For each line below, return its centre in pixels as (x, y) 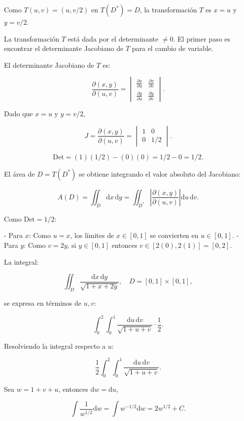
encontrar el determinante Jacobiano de (64, 48)
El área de (19, 173)
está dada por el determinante (113, 38)
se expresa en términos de (43, 303)
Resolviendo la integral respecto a (55, 346)
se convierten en (174, 235)
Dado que (18, 114)
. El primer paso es (202, 38)
